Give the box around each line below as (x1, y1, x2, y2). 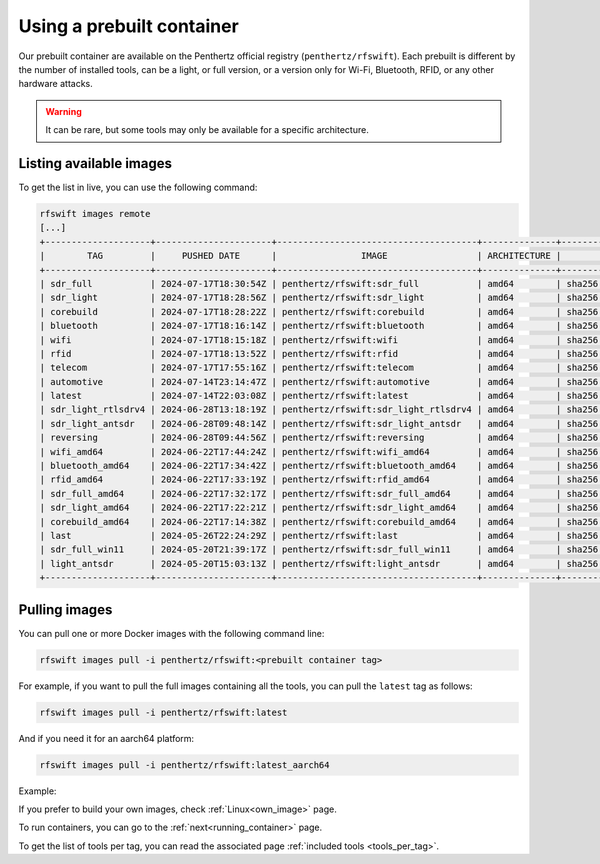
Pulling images (18, 601, 113, 618)
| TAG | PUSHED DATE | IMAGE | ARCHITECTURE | (39, 250, 562, 262)
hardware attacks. (18, 78, 94, 90)
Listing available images (18, 155, 173, 172)
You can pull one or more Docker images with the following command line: (18, 627, 325, 639)
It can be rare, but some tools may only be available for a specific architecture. (45, 124, 369, 136)
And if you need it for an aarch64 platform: (18, 732, 195, 744)
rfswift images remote (39, 208, 151, 219)
